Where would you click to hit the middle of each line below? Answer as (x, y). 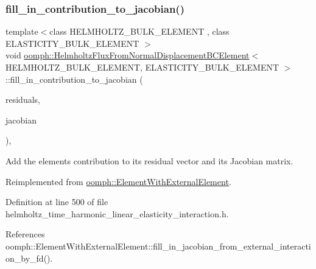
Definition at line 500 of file (57, 202)
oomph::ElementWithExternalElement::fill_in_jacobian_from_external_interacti (158, 246)
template (22, 31)
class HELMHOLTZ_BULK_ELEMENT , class (139, 31)
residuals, (23, 100)
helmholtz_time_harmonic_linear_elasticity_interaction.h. (117, 213)
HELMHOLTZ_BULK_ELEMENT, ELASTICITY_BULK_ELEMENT (142, 67)
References (25, 234)
